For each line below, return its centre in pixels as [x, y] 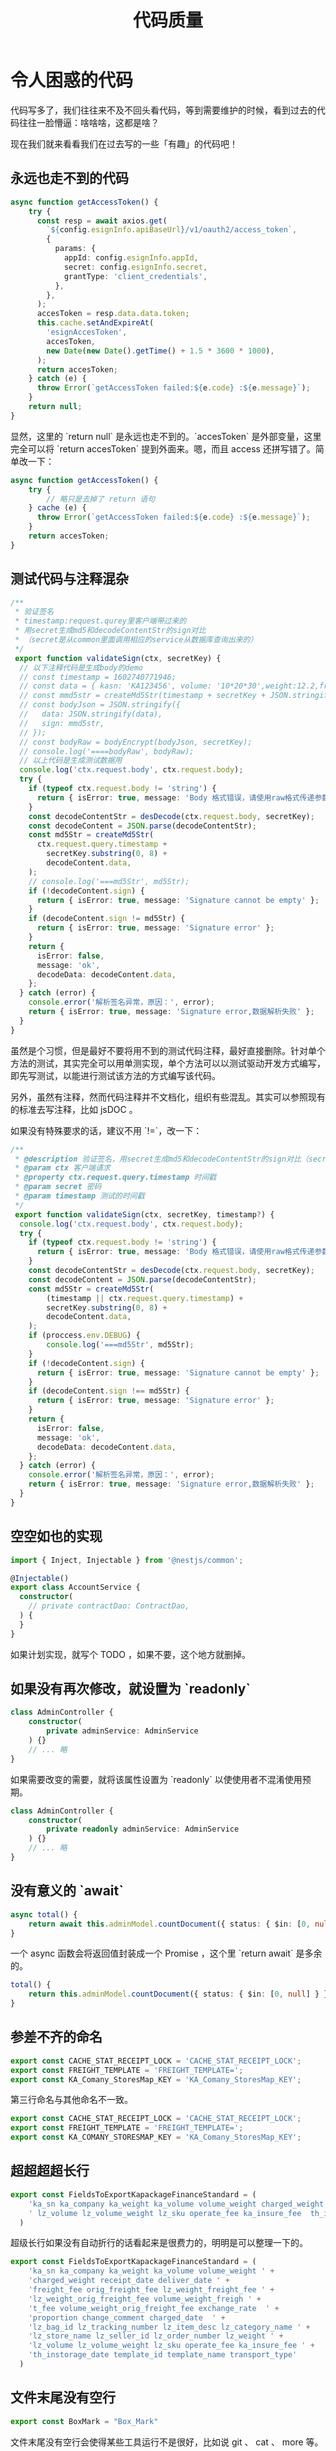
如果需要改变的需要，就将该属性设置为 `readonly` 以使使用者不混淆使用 [156, 1779]
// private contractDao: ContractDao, [109, 1606]
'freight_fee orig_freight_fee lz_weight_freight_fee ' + [151, 2290]
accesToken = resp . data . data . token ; [113, 314]
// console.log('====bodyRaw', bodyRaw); [107, 751]
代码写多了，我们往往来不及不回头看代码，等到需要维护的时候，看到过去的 [163, 110]
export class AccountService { [75, 1587]
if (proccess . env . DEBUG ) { [84, 1336]
